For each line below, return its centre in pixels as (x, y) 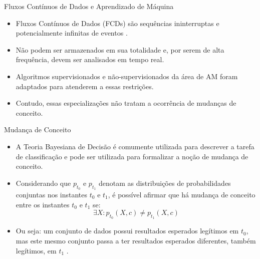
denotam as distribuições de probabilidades (165, 183)
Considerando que (43, 183)
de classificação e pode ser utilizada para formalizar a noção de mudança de (132, 156)
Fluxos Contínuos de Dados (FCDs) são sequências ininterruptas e (117, 23)
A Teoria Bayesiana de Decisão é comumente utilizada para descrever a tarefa (135, 146)
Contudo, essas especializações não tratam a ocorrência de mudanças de (126, 103)
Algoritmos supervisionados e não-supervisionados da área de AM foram (127, 76)
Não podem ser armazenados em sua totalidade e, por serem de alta (120, 49)
